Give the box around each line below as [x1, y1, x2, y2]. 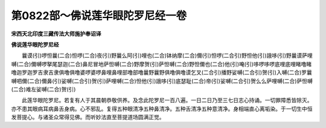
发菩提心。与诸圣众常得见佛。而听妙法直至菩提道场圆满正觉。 [11, 114, 165, 121]
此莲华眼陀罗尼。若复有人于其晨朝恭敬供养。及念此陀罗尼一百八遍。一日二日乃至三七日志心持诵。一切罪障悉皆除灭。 [21, 97, 313, 104]
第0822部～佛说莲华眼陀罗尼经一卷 [11, 9, 187, 22]
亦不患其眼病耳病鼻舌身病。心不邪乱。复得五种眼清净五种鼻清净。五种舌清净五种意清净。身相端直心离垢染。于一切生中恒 [11, 105, 313, 112]
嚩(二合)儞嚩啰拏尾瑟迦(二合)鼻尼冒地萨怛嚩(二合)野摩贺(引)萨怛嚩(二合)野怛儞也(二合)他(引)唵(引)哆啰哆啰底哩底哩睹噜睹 [11, 60, 312, 67]
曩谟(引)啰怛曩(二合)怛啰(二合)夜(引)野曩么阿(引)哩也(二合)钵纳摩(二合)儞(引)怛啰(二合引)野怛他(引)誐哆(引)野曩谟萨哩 [21, 52, 313, 59]
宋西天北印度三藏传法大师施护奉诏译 [11, 30, 101, 37]
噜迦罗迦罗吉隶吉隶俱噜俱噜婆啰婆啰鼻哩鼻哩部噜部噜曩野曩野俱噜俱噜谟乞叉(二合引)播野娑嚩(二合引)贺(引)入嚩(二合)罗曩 [11, 69, 312, 76]
